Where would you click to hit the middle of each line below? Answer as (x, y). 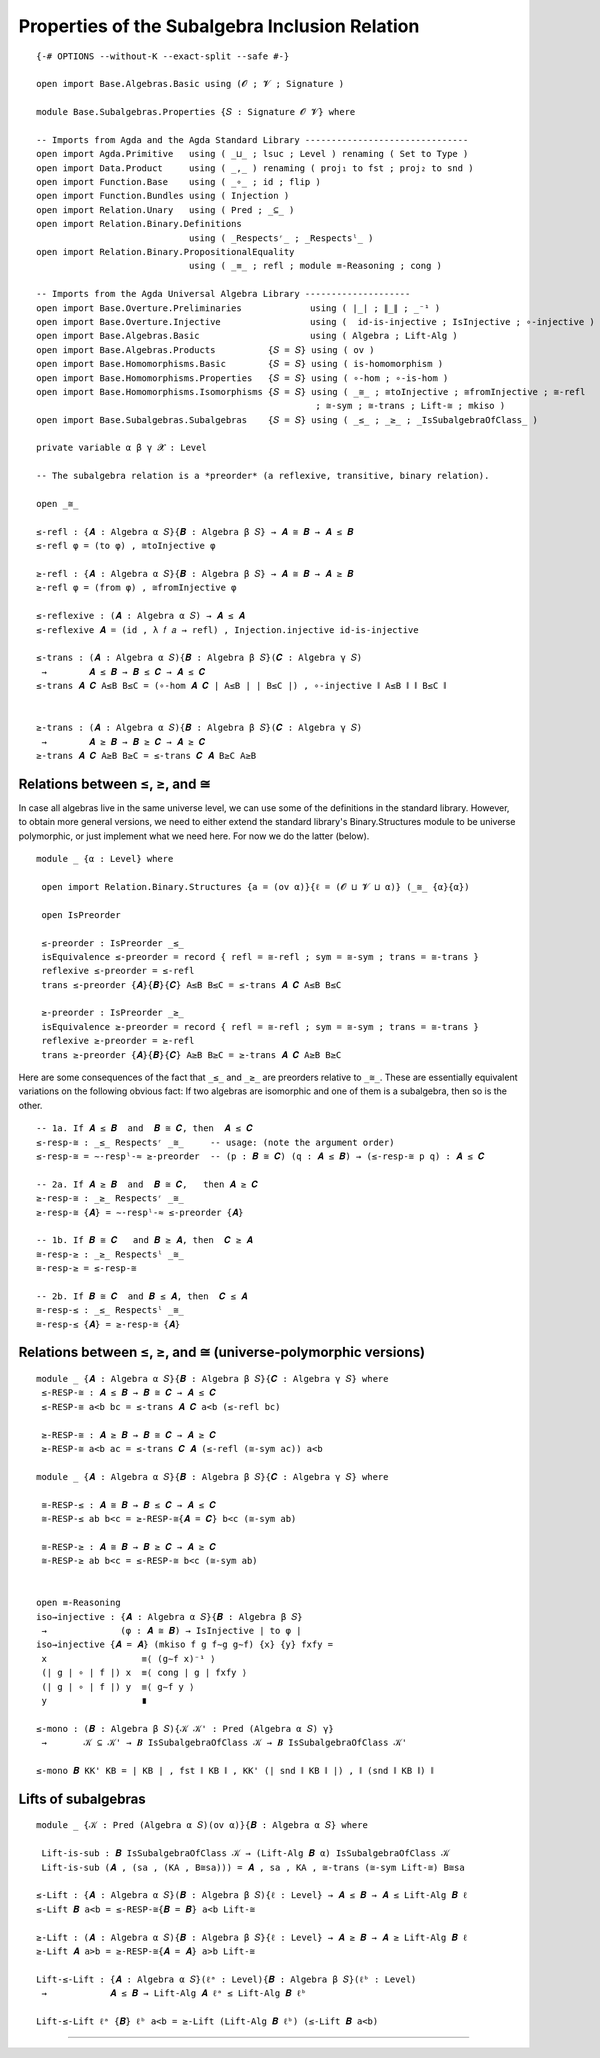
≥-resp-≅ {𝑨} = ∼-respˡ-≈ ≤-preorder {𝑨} (140, 1212)
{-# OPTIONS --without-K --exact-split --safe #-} (163, 56)
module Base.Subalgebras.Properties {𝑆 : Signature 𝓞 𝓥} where (196, 112)
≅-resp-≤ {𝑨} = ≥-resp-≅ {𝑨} (108, 1324)
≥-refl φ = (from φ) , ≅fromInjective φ (136, 588)
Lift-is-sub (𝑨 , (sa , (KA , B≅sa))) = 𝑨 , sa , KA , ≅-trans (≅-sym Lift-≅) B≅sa (253, 1867)
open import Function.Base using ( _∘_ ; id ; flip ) (179, 182)
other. (30, 1105)
